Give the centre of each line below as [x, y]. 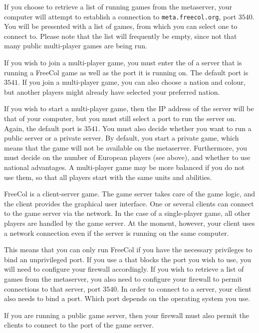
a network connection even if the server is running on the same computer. [117, 233]
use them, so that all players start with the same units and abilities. [108, 177]
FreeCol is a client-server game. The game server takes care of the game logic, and [130, 194]
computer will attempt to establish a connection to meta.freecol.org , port [120, 16]
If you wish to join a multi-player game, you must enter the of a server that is [123, 63]
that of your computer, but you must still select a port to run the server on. [120, 118]
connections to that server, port [52, 288]
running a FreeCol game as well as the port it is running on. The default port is [126, 72]
